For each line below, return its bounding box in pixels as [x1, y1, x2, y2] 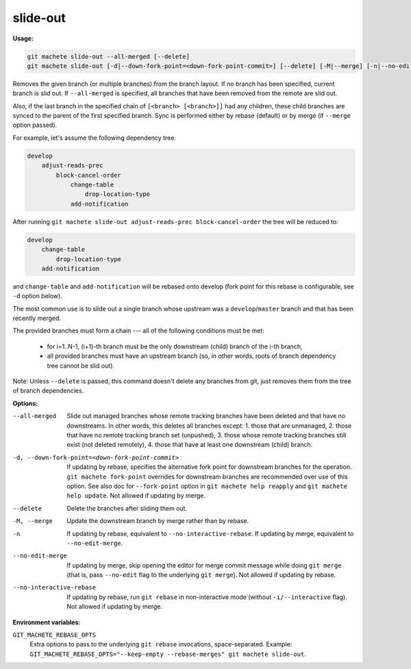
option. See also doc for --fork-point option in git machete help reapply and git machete [66, 482, 347, 490]
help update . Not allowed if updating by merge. [66, 491, 206, 500]
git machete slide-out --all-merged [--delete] [27, 52, 190, 60]
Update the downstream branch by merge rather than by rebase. [66, 517, 249, 525]
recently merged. [12, 314, 62, 322]
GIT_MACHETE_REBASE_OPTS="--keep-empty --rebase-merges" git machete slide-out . [29, 650, 306, 658]
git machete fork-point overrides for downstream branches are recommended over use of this [66, 472, 349, 481]
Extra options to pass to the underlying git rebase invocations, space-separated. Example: [29, 640, 292, 648]
